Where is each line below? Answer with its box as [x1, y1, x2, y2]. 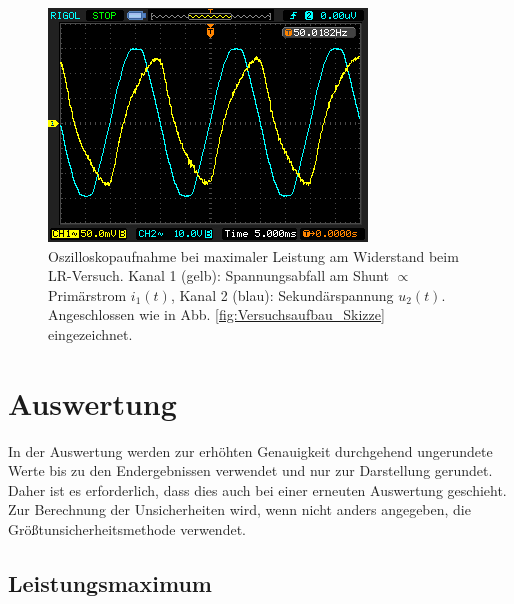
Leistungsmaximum [8, 568, 212, 599]
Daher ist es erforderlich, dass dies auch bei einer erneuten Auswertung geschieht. [8, 479, 507, 500]
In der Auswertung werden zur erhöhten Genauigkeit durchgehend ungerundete [8, 440, 493, 461]
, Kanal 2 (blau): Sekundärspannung [170, 284, 394, 305]
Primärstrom [48, 284, 127, 305]
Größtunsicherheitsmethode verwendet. [8, 519, 246, 540]
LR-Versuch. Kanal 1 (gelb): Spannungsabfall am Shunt [48, 265, 389, 286]
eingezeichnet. [48, 323, 133, 344]
